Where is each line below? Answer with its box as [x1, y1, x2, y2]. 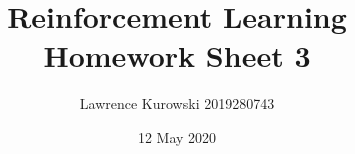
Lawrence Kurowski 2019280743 [79, 93, 275, 114]
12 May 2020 [137, 126, 217, 147]
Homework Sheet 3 [43, 35, 311, 76]
